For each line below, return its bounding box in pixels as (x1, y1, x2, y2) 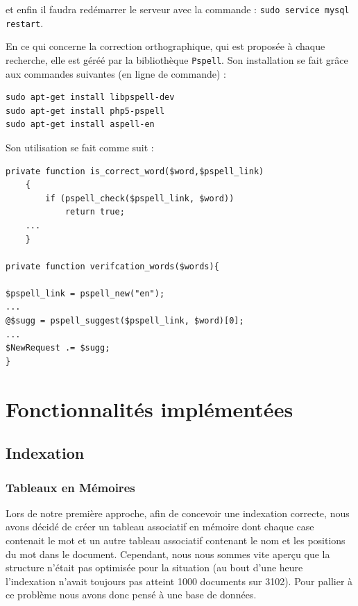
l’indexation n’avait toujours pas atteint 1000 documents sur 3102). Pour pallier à (6, 573, 353, 588)
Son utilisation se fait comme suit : (6, 140, 154, 154)
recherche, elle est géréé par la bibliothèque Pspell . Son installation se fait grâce (6, 52, 348, 67)
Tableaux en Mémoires (6, 478, 135, 496)
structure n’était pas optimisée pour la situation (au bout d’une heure (6, 560, 303, 575)
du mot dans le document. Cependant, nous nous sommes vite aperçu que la (6, 546, 330, 561)
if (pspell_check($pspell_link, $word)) (45, 193, 235, 203)
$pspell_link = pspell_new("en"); (6, 288, 165, 298)
